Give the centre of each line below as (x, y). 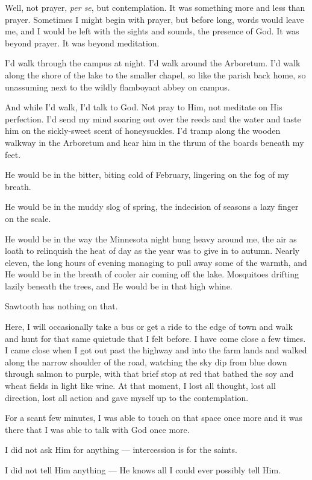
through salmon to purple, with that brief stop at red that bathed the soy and (149, 374)
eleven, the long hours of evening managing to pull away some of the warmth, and (156, 262)
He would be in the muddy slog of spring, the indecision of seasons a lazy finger (152, 207)
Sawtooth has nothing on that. (61, 306)
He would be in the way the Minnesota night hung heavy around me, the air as (151, 238)
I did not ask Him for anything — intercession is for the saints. (121, 450)
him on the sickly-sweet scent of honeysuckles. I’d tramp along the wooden (143, 131)
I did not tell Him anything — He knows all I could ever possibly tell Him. (143, 470)
